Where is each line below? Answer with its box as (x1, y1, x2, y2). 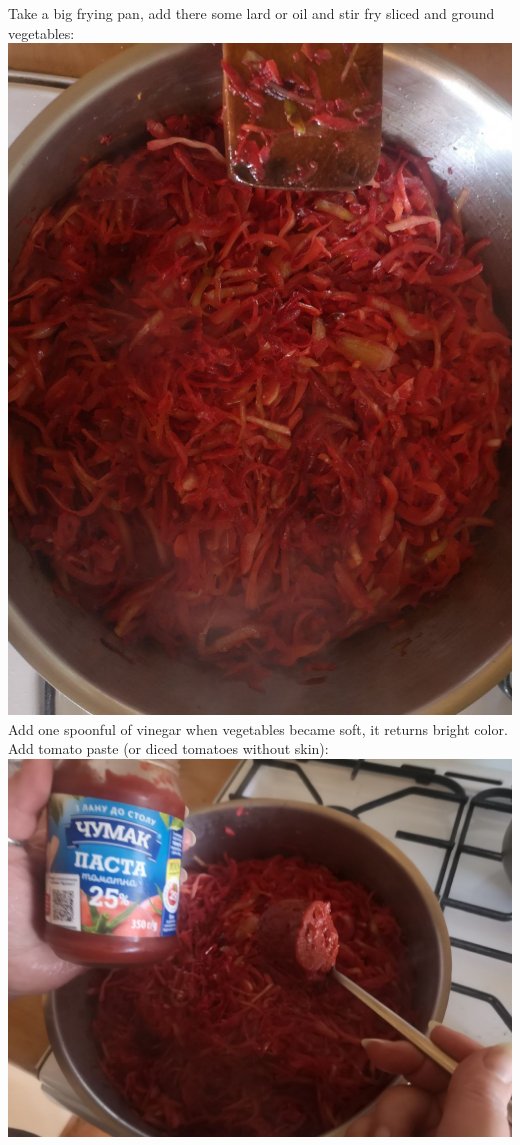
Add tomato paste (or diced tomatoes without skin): (8, 738, 329, 759)
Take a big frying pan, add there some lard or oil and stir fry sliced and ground (8, 3, 495, 23)
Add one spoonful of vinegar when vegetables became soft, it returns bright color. (8, 718, 508, 739)
